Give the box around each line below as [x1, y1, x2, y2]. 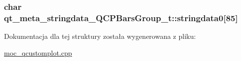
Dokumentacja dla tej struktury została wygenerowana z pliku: [4, 31, 196, 41]
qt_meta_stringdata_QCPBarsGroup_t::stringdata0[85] [4, 11, 238, 24]
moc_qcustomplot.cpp [4, 47, 72, 58]
